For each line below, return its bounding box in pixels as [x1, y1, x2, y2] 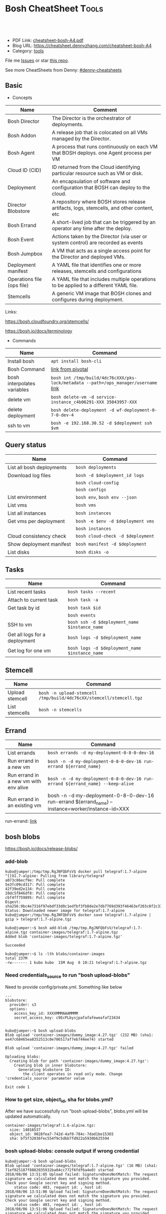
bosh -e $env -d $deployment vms [76, 518, 155, 524]
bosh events [67, 613, 96, 618]
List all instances [7, 510, 46, 517]
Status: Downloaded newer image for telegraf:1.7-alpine [5, 908, 125, 913]
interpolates [7, 380, 36, 387]
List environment [7, 493, 47, 500]
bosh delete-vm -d [51, 394, 94, 400]
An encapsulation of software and [51, 178, 130, 185]
